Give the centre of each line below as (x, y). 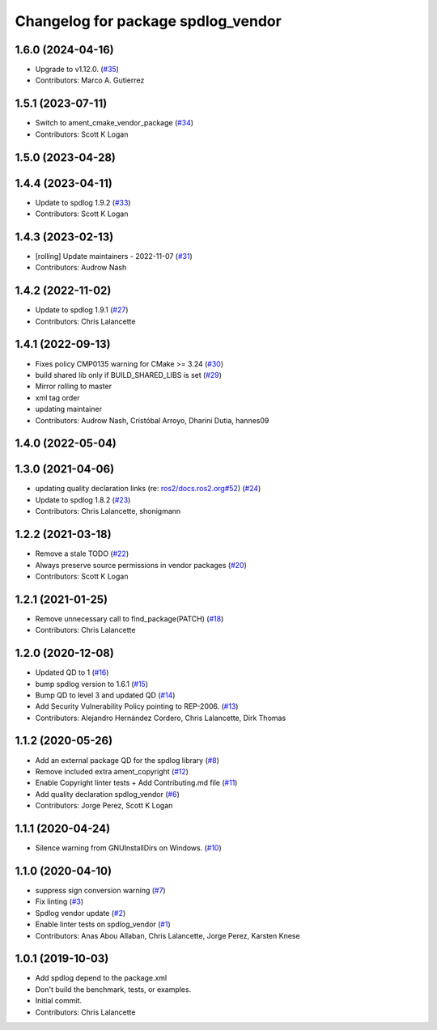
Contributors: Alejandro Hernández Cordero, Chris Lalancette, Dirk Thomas (161, 718)
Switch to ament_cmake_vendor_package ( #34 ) (115, 123)
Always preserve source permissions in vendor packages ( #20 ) (141, 565)
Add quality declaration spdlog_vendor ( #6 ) (107, 794)
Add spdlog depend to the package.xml (101, 978)
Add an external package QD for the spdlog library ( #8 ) (127, 760)
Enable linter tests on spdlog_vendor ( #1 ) (103, 924)
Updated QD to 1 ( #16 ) (72, 672)
